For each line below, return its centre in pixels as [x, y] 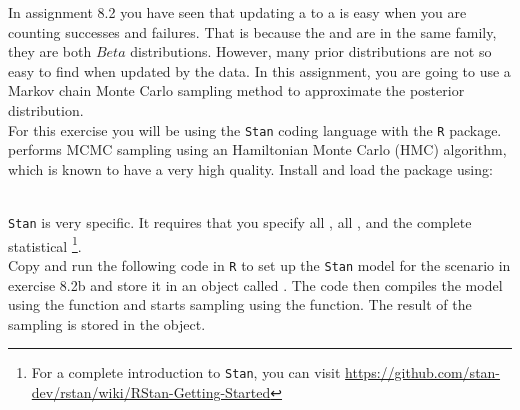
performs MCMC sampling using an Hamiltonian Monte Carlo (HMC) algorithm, [257, 149]
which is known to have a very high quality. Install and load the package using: [250, 168]
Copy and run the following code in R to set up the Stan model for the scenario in [259, 264]
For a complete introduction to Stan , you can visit [186, 372]
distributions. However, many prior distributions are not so [311, 51]
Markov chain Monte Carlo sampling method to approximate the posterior [236, 90]
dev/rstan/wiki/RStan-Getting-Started [151, 392]
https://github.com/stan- [423, 372]
